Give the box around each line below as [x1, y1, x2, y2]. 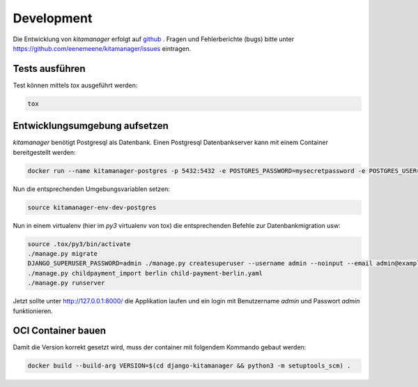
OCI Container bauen [13, 325, 107, 337]
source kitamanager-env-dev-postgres [27, 203, 157, 211]
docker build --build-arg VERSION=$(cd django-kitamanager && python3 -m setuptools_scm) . [27, 362, 351, 370]
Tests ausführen [13, 63, 86, 75]
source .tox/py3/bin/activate [27, 240, 131, 248]
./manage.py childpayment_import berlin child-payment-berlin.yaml [27, 269, 263, 277]
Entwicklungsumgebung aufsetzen [13, 120, 169, 132]
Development [13, 10, 93, 26]
